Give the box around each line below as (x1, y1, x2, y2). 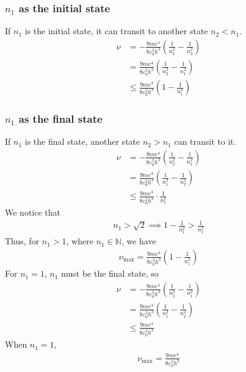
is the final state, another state (24, 135, 140, 148)
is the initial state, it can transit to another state (24, 24, 208, 37)
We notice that (5, 206, 60, 219)
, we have (121, 235, 156, 247)
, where (66, 235, 93, 247)
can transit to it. (174, 135, 236, 148)
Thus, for (5, 235, 40, 247)
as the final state (18, 111, 103, 126)
